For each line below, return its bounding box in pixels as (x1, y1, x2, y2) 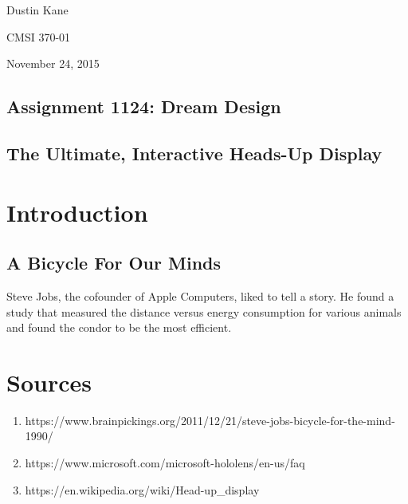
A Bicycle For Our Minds (6, 250, 222, 275)
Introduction (6, 195, 148, 228)
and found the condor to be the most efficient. (6, 319, 232, 336)
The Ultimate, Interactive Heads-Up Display (6, 140, 382, 165)
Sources (6, 365, 92, 398)
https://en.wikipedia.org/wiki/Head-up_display (25, 481, 260, 498)
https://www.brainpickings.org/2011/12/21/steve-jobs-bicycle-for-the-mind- (25, 411, 395, 428)
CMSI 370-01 (6, 28, 71, 45)
